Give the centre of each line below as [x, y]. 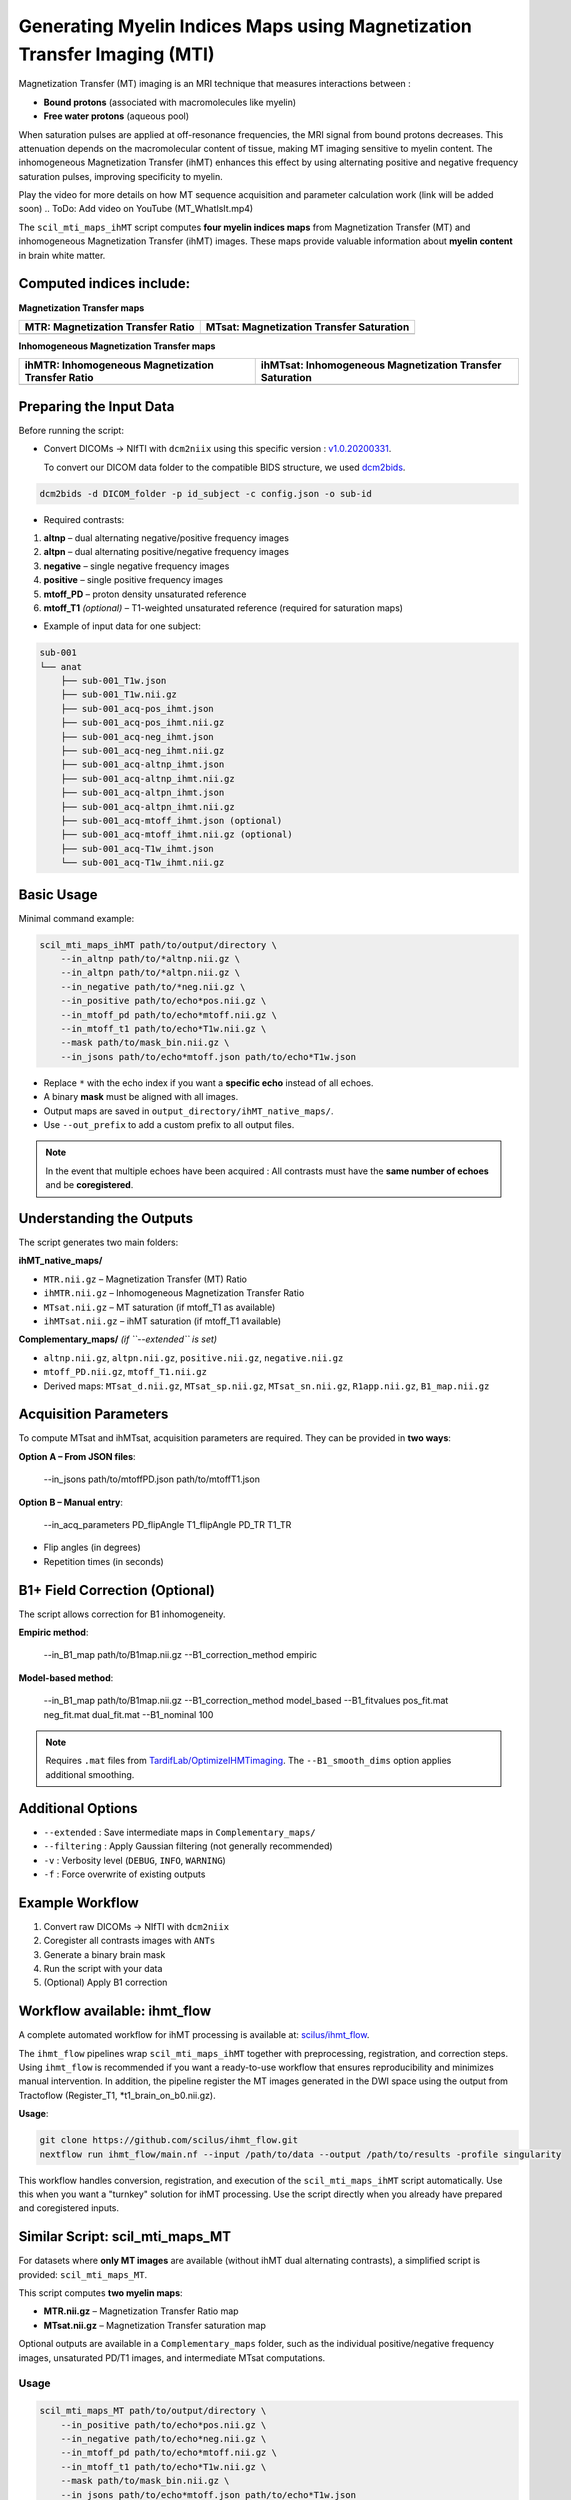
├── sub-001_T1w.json [113, 681]
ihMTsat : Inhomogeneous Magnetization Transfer [381, 365]
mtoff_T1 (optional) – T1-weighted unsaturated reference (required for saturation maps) [223, 607]
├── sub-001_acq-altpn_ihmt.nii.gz [147, 806]
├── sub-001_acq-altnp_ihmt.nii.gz [147, 778]
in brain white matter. [62, 255]
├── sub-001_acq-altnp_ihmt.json [142, 764]
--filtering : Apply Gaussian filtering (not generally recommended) [188, 1846]
